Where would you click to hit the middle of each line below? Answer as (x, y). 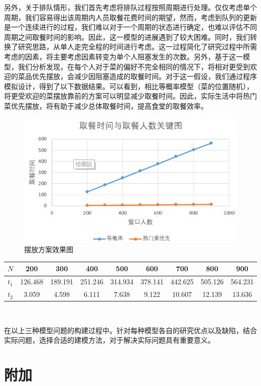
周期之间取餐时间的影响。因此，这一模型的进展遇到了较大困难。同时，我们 (127, 36)
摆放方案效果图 (49, 249)
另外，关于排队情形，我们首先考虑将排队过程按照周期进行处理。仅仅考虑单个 (130, 7)
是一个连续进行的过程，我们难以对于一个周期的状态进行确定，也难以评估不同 (130, 27)
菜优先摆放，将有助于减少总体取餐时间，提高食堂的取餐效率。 (106, 105)
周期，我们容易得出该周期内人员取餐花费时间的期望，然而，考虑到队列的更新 (130, 17)
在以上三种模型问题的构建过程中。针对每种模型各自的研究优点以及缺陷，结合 (130, 330)
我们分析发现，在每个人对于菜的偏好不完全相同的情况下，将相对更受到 (134, 66)
